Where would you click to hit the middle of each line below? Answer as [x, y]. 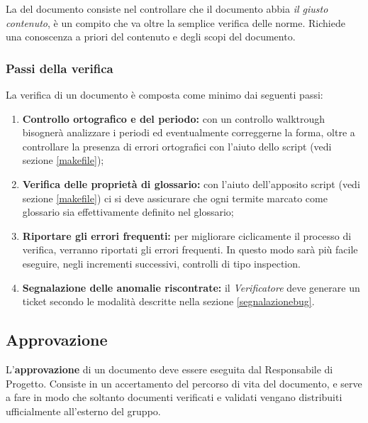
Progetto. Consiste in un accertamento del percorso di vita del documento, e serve [184, 383]
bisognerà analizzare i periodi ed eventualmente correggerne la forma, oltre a [189, 132]
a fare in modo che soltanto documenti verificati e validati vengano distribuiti [174, 397]
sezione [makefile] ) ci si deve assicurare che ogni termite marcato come [175, 198]
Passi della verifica [60, 68]
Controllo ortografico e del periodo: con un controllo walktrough [174, 118]
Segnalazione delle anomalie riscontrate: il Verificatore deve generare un [191, 287]
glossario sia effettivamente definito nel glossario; [128, 212]
